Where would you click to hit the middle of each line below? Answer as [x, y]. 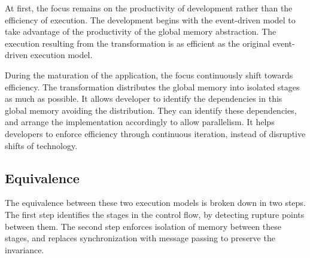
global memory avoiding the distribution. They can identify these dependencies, [151, 110]
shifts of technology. [41, 145]
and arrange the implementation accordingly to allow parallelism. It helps [140, 122]
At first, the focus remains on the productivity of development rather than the [149, 8]
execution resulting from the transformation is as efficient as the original [138, 43]
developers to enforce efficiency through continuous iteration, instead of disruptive [155, 133]
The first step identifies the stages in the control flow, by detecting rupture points [155, 214]
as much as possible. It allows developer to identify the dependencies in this [144, 98]
